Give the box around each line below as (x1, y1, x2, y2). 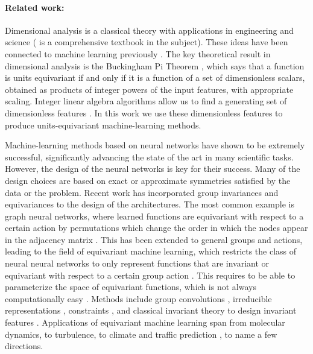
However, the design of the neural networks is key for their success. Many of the (5, 162, 300, 175)
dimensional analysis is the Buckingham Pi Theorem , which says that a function (5, 59, 305, 72)
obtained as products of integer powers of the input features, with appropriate (5, 83, 294, 95)
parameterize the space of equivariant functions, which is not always (5, 280, 256, 293)
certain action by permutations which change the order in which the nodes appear (5, 221, 308, 234)
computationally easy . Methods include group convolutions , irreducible (5, 292, 272, 305)
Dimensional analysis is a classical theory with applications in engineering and (5, 24, 294, 36)
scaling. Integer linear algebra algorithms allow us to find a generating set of (5, 95, 287, 107)
